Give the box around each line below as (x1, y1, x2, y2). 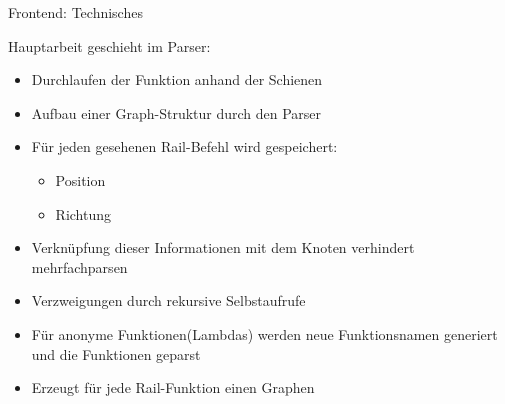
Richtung (55, 203, 112, 224)
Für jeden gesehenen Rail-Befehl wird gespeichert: (31, 136, 338, 157)
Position (55, 169, 106, 190)
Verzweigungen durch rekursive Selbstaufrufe (31, 290, 306, 311)
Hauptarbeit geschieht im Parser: (8, 35, 211, 56)
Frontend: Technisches (8, 2, 143, 22)
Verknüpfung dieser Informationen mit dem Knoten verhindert (31, 237, 415, 258)
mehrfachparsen (31, 256, 128, 277)
